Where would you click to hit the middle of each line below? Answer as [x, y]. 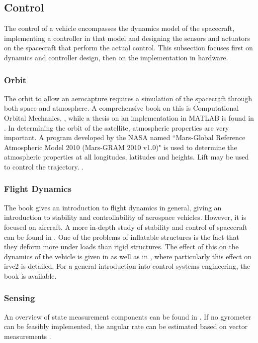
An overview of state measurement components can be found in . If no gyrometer [128, 316]
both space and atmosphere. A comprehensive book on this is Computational [122, 108]
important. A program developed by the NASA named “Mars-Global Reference [125, 137]
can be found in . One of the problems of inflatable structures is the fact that [122, 237]
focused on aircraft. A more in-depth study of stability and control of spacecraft [126, 227]
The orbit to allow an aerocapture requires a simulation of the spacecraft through [128, 98]
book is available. [30, 275]
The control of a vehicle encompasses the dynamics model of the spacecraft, [119, 28]
